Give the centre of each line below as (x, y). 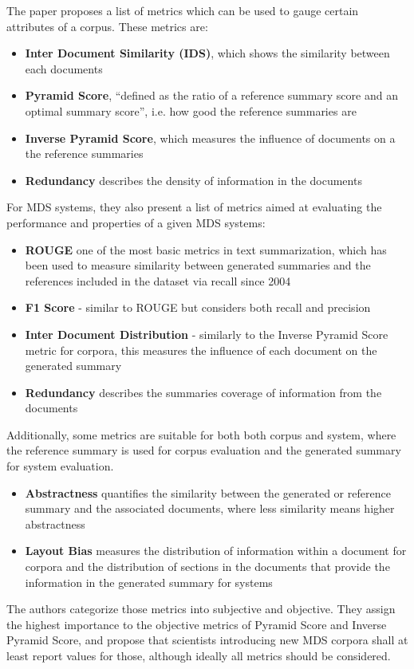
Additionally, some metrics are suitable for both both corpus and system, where (201, 434)
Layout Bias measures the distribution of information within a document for (216, 551)
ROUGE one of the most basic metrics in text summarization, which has (206, 249)
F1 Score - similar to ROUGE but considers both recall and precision (198, 307)
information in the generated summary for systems (149, 582)
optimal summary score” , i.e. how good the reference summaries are (191, 110)
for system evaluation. (60, 466)
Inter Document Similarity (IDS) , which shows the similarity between (207, 53)
